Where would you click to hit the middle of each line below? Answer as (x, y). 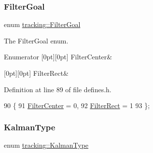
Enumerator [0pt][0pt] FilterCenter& (58, 57)
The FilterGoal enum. (36, 40)
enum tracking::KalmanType (46, 145)
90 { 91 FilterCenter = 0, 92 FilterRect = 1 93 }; (77, 105)
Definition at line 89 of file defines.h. (58, 89)
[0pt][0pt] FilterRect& (36, 73)
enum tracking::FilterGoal (42, 24)
